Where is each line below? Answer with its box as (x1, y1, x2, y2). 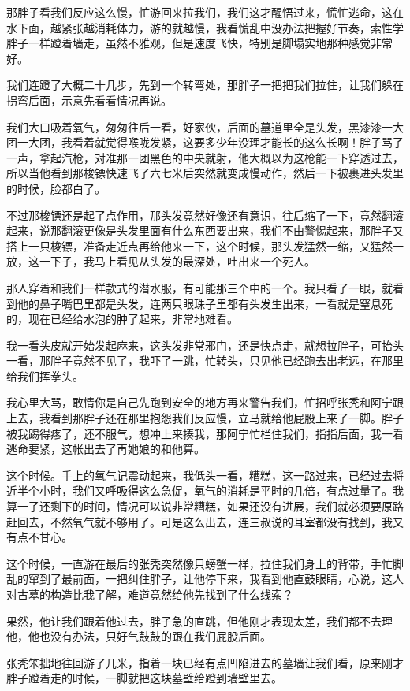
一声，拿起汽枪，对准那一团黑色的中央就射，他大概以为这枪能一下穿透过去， (6, 149, 404, 165)
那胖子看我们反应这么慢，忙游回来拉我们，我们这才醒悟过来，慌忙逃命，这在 (6, 4, 404, 20)
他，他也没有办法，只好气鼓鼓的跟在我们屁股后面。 (6, 628, 271, 645)
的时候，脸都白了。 (6, 180, 106, 196)
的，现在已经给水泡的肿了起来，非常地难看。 (6, 310, 238, 327)
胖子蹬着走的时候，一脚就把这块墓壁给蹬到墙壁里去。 (6, 670, 282, 686)
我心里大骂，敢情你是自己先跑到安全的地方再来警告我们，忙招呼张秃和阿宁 (6, 394, 393, 411)
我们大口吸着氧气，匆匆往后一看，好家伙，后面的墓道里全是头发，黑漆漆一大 (6, 118, 404, 135)
